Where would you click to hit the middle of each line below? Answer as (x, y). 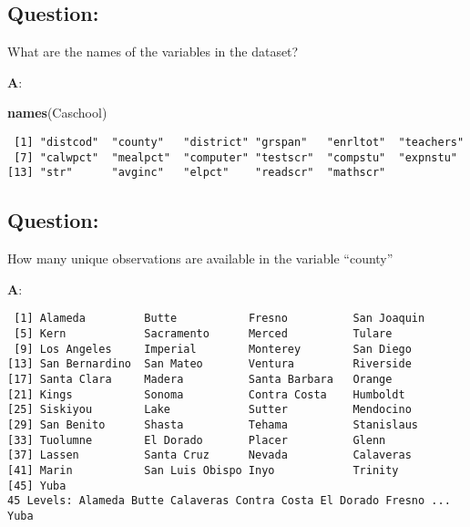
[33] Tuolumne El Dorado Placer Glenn (197, 440)
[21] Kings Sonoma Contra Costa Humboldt (206, 394)
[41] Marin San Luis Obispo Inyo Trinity (203, 470)
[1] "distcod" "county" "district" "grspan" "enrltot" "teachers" (239, 142)
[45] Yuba (37, 486)
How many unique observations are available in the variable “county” (200, 258)
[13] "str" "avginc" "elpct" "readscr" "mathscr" (197, 173)
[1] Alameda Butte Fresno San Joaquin (220, 319)
